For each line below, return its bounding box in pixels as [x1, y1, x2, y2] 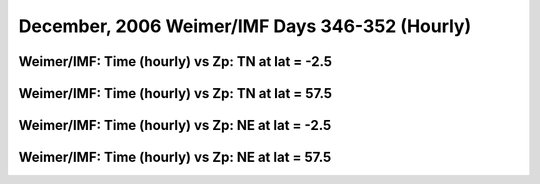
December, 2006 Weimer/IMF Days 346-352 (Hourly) [18, 15, 472, 37]
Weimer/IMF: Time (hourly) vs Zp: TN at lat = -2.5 [18, 53, 333, 70]
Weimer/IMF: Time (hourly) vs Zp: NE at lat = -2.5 [18, 117, 332, 134]
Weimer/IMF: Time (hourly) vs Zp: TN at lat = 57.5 [18, 85, 333, 102]
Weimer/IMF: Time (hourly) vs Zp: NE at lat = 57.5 [18, 149, 332, 166]
